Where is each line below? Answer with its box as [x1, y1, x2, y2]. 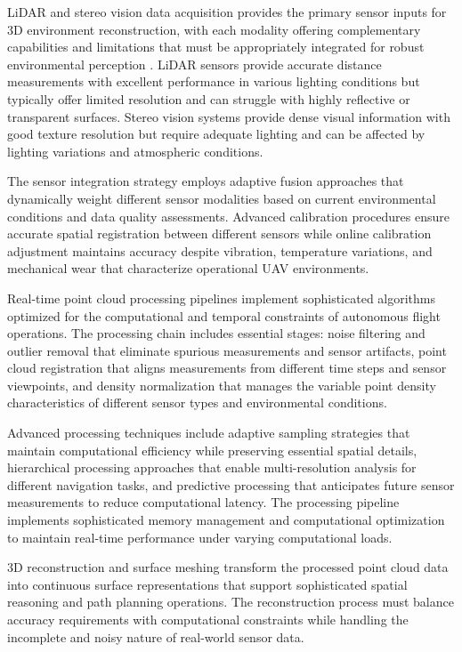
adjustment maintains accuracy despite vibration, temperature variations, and [7, 241, 433, 260]
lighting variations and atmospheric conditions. [7, 141, 263, 160]
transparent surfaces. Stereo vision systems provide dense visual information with [7, 107, 450, 125]
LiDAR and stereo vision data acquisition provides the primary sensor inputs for [7, 3, 447, 20]
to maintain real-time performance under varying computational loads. [7, 527, 393, 546]
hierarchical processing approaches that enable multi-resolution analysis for [7, 458, 417, 477]
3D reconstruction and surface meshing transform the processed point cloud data [7, 558, 449, 576]
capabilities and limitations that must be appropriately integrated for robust [7, 37, 425, 56]
